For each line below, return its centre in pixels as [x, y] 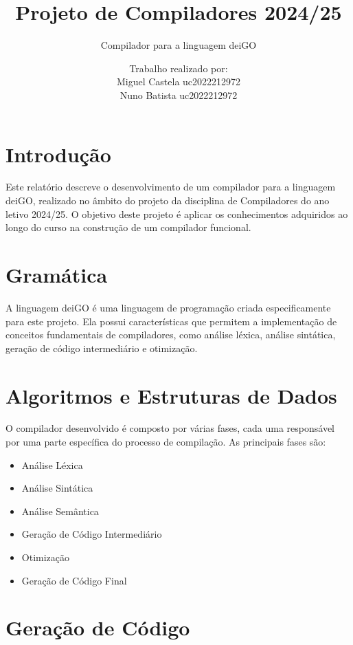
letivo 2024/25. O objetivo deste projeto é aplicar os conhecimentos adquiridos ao [177, 214]
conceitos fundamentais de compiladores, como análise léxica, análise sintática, [171, 335]
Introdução [58, 154]
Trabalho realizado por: [179, 68]
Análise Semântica [60, 511]
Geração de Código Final [74, 580]
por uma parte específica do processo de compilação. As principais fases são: [166, 442]
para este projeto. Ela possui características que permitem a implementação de [171, 321]
